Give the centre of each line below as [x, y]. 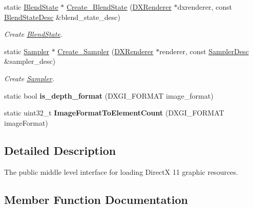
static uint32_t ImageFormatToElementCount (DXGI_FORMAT [114, 113]
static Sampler [27, 51]
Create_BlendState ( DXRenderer [119, 7]
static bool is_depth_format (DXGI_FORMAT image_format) [109, 95]
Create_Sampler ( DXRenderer [106, 51]
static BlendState [31, 7]
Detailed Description [60, 150]
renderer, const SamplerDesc [204, 51]
